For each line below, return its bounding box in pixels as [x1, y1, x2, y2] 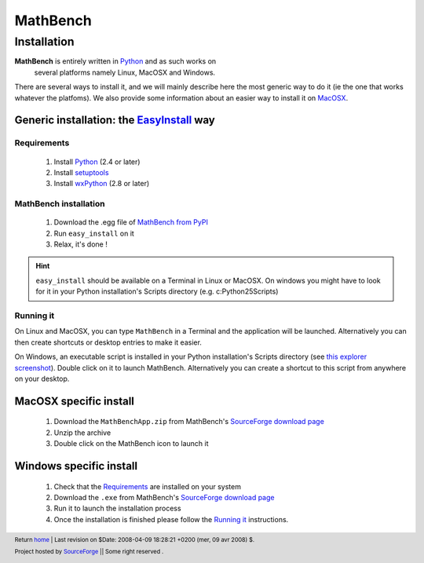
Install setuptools [53, 167, 109, 177]
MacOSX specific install [14, 394, 135, 408]
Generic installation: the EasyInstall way [14, 114, 215, 127]
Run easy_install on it [53, 228, 135, 238]
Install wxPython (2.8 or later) [53, 179, 150, 188]
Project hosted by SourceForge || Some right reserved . [14, 548, 164, 556]
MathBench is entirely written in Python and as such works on [14, 57, 217, 66]
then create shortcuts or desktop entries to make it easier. [14, 338, 202, 347]
